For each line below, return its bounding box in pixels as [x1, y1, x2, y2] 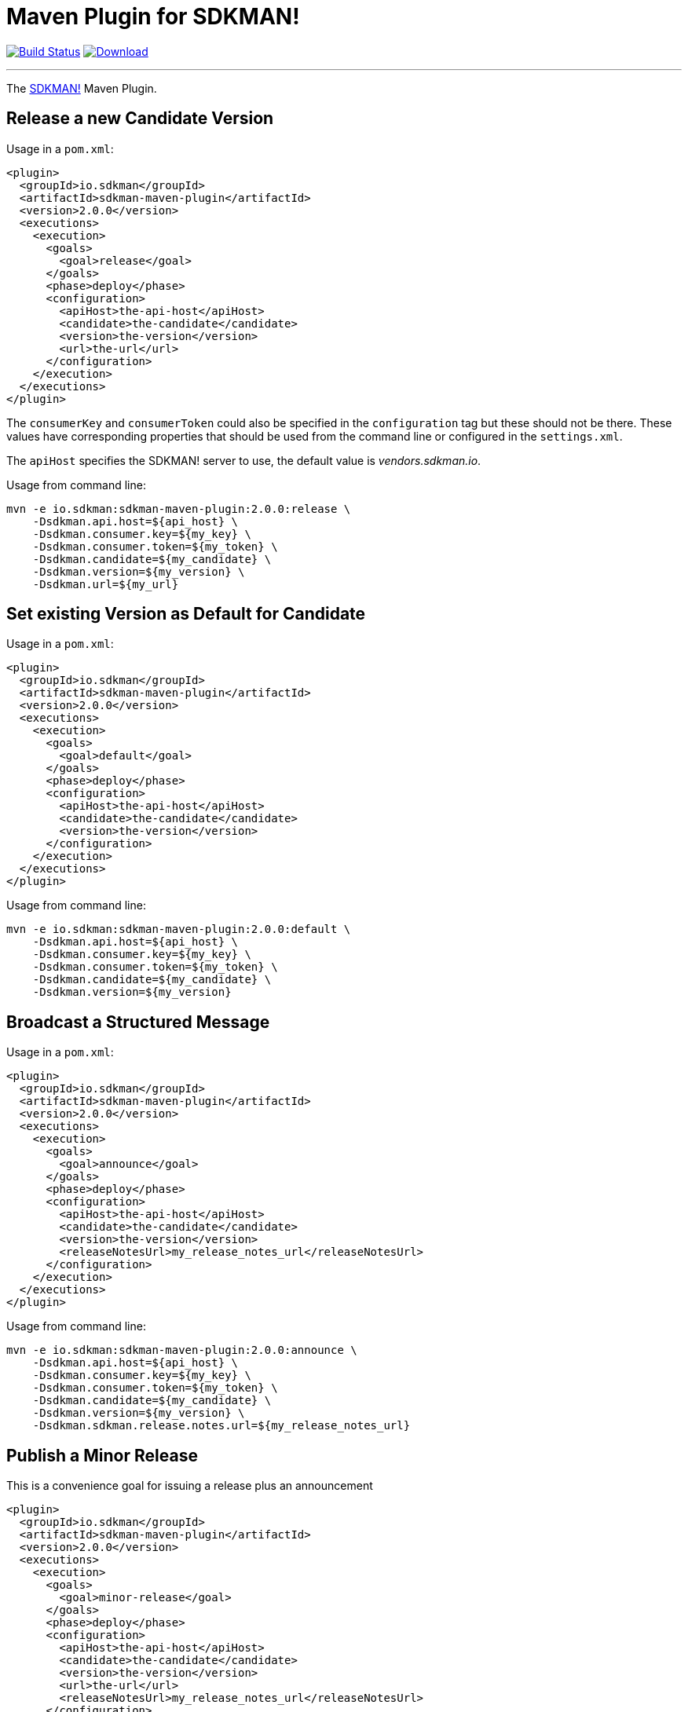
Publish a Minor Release [6, 1445, 198, 1465]
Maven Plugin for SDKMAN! [6, 3, 300, 30]
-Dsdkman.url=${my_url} [32, 577, 179, 591]
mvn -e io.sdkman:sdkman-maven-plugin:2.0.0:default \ [6, 923, 351, 936]
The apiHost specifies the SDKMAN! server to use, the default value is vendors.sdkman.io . [6, 453, 481, 467]
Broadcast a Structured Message [6, 1011, 270, 1032]
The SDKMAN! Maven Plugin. [6, 81, 157, 95]
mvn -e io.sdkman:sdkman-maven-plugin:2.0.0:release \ [6, 502, 351, 515]
